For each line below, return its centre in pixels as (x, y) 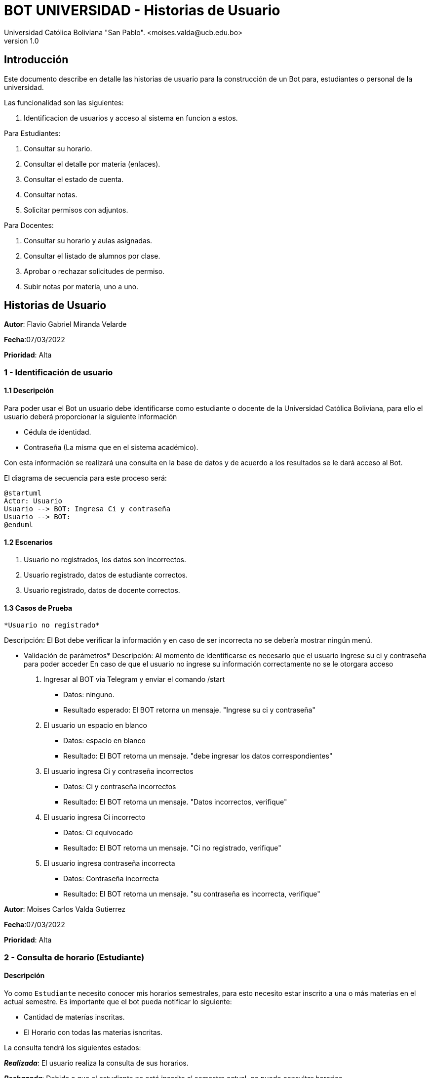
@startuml (23, 493)
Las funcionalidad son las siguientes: (64, 102)
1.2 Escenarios (28, 542)
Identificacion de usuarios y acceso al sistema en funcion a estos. (131, 118)
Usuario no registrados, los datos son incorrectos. (105, 560)
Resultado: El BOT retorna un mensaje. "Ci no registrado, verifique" (172, 848)
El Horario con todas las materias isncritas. (93, 1033)
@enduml (19, 525)
